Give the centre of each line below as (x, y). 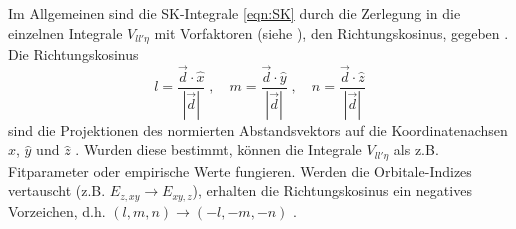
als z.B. (416, 149)
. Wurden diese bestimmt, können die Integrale (218, 149)
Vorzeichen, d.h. (57, 210)
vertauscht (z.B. (57, 190)
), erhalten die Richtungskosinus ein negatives (332, 190)
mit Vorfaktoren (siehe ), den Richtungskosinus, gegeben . (331, 32)
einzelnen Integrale (65, 32)
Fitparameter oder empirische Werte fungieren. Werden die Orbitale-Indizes (240, 170)
